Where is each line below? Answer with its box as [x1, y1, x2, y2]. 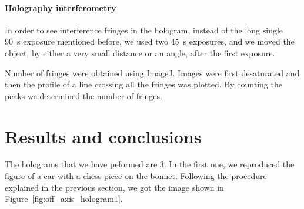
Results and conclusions [5, 124, 202, 148]
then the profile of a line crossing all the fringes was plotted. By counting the [5, 78, 282, 90]
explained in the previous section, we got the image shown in [5, 181, 224, 193]
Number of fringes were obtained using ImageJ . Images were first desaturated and [5, 66, 300, 79]
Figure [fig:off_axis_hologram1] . [5, 193, 123, 205]
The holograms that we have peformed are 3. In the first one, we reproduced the [5, 158, 295, 170]
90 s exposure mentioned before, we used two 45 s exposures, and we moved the [5, 35, 295, 48]
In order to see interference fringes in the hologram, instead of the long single [5, 23, 283, 36]
